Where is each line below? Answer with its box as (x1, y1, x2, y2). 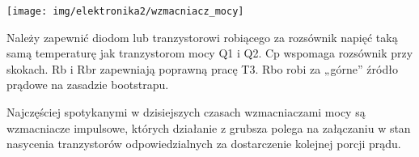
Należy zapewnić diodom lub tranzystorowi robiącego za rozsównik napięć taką (6, 28, 398, 45)
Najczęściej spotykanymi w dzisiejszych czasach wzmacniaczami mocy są (6, 104, 366, 121)
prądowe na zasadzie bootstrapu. (6, 76, 169, 93)
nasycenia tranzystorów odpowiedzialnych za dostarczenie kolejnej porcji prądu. (6, 135, 401, 152)
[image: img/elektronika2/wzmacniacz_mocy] (6, 6, 244, 17)
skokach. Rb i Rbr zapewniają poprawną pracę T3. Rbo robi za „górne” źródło (6, 60, 398, 77)
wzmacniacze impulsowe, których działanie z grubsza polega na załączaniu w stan (6, 119, 411, 136)
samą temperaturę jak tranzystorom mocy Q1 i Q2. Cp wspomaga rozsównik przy (6, 45, 413, 62)
